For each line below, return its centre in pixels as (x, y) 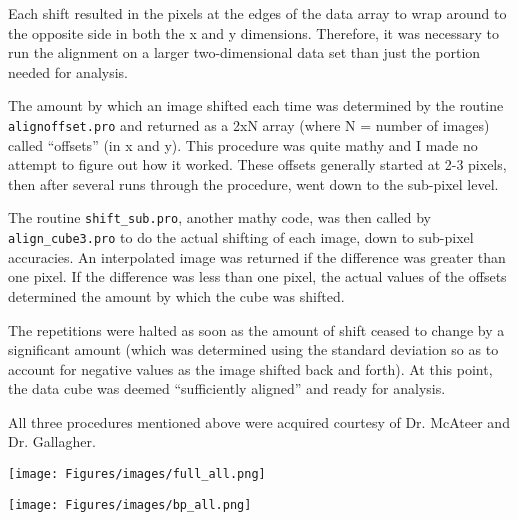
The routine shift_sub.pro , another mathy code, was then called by (220, 217)
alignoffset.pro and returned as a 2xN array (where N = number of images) (249, 124)
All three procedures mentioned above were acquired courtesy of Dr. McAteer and (259, 421)
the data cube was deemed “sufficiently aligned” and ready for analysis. (227, 388)
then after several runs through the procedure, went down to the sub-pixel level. (253, 183)
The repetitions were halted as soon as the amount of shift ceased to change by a (256, 329)
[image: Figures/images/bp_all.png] (130, 504)
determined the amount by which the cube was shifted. (176, 295)
